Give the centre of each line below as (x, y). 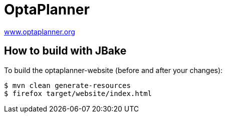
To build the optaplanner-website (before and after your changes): (114, 70)
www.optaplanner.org (40, 31)
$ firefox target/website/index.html (78, 93)
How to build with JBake (65, 51)
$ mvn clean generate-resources (67, 85)
